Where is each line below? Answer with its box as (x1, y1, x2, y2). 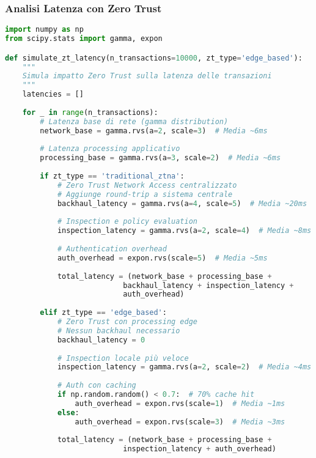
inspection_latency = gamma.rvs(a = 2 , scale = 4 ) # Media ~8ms (57, 226, 312, 235)
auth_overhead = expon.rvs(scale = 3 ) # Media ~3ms (75, 417, 285, 426)
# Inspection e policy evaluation (57, 217, 197, 226)
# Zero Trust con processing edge (57, 317, 197, 326)
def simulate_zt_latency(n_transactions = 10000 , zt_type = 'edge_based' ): (5, 53, 303, 62)
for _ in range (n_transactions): (22, 108, 158, 117)
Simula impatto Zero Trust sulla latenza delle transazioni (22, 72, 272, 81)
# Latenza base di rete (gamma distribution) (40, 117, 229, 126)
